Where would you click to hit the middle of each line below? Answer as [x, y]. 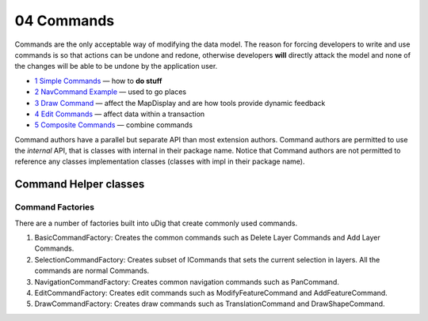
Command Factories [55, 207]
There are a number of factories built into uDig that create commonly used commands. [156, 223]
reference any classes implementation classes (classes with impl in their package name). [160, 161]
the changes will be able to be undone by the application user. [116, 66]
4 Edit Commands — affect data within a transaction [120, 114]
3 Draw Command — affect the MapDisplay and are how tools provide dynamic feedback [180, 103]
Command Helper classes [80, 185]
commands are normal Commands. [92, 271]
